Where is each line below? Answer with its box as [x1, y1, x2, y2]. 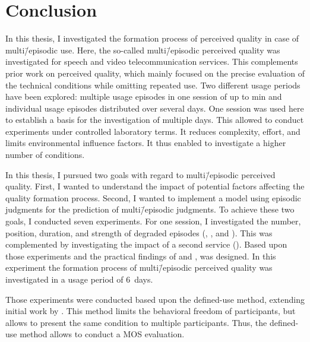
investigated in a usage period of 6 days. [5, 273, 153, 285]
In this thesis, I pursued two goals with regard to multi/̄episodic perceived [5, 168, 276, 180]
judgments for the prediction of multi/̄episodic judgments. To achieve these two [5, 203, 295, 216]
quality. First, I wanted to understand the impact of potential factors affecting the [5, 180, 305, 192]
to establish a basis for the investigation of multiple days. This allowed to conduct [5, 113, 304, 126]
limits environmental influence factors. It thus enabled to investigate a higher [5, 137, 286, 149]
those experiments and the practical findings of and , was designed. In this [5, 249, 276, 262]
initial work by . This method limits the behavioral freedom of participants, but [5, 305, 296, 317]
